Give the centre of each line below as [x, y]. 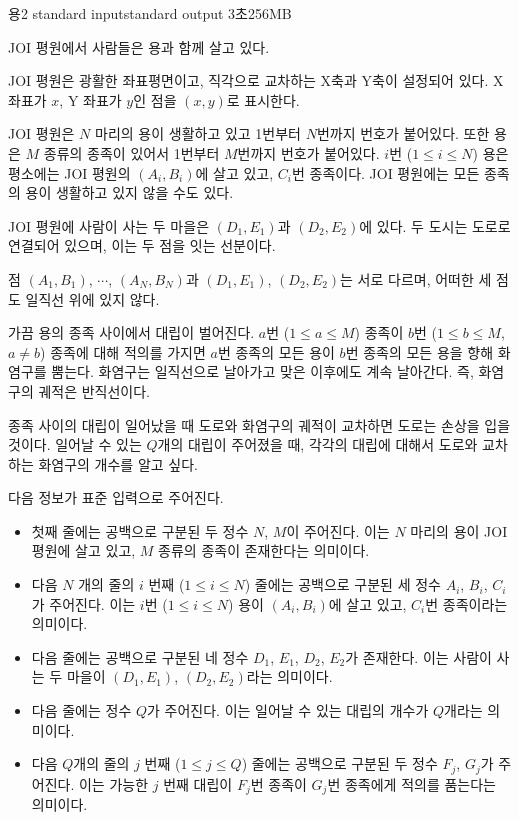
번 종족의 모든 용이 [276, 351]
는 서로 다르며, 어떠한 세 [416, 278]
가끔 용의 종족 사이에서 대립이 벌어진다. [131, 332]
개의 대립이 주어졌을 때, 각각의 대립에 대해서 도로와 [317, 444]
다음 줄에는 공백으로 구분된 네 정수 [140, 656]
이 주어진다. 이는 [338, 530]
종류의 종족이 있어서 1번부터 [131, 152]
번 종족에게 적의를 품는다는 [411, 783]
